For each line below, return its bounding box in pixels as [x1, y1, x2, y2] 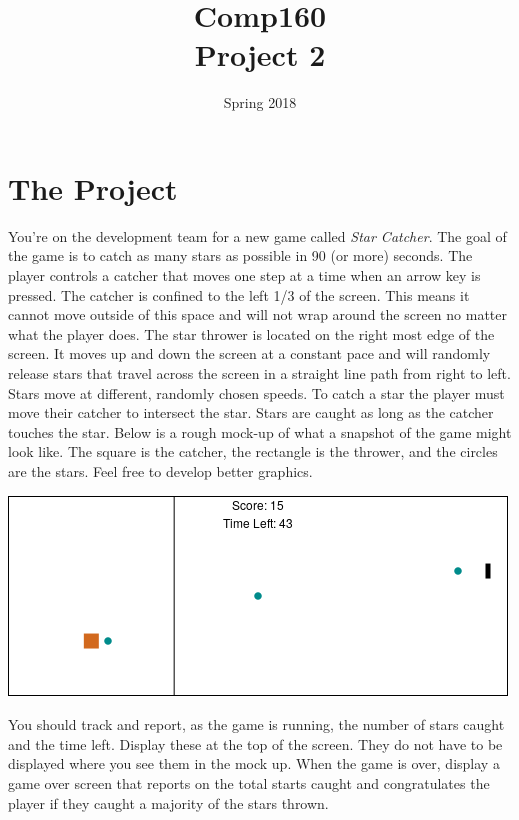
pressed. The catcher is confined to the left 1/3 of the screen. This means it [8, 284, 470, 305]
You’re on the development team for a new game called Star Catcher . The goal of [8, 225, 507, 246]
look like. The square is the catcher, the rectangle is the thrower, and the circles [8, 441, 498, 462]
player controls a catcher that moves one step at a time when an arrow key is [8, 265, 481, 286]
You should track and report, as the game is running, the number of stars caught [8, 714, 505, 735]
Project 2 [194, 34, 326, 75]
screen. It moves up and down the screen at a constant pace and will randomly [8, 343, 491, 364]
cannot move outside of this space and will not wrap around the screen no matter [8, 304, 507, 325]
